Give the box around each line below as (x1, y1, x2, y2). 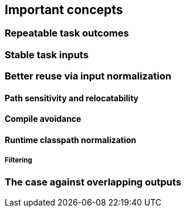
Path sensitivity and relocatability (5, 92, 138, 103)
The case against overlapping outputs (5, 175, 181, 188)
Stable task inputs (5, 48, 89, 61)
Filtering (5, 156, 32, 165)
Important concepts (5, 2, 123, 17)
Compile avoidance (5, 114, 82, 124)
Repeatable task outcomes (5, 27, 129, 39)
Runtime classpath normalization (5, 135, 137, 145)
